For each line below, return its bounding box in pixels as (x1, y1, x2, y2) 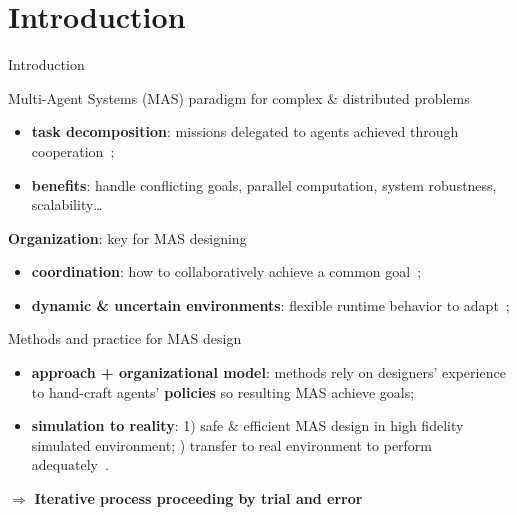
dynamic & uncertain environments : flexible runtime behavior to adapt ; (31, 294, 510, 315)
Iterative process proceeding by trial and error (34, 488, 363, 509)
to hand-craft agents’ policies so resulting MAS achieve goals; (31, 381, 415, 402)
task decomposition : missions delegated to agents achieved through (31, 121, 459, 142)
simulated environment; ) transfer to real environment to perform (31, 434, 433, 455)
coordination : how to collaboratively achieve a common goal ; (31, 261, 422, 282)
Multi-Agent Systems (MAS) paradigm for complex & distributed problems (8, 87, 470, 108)
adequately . (31, 454, 109, 475)
